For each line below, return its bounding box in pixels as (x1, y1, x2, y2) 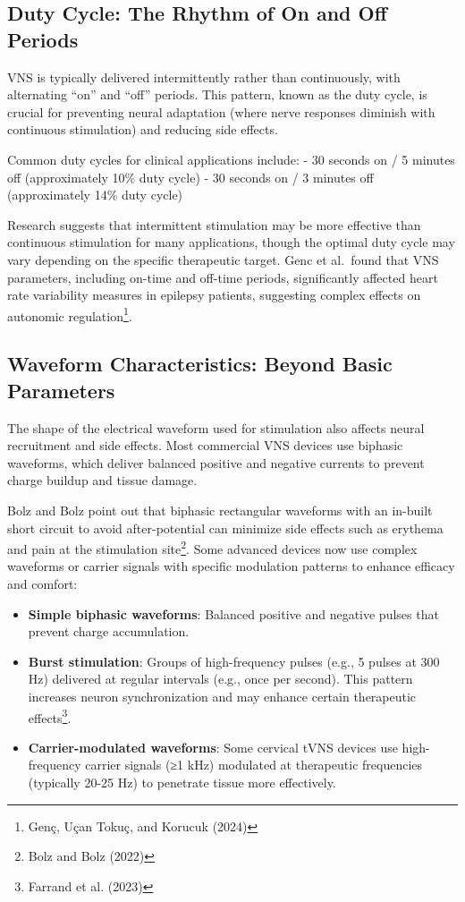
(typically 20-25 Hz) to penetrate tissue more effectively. (28, 772, 336, 791)
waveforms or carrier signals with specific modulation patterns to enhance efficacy (7, 557, 455, 575)
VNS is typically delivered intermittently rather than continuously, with (7, 67, 401, 86)
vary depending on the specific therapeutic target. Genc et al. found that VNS (7, 250, 439, 268)
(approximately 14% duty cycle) (7, 185, 183, 204)
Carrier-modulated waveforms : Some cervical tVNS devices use (28, 737, 398, 756)
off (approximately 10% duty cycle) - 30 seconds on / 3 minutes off (7, 167, 374, 186)
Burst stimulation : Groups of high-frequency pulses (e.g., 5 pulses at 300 (28, 651, 440, 670)
